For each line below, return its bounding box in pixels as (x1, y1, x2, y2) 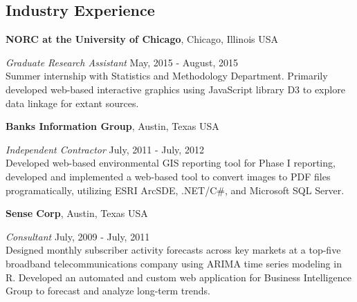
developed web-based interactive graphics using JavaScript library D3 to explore (6, 82, 345, 96)
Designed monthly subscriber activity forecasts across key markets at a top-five (6, 243, 341, 257)
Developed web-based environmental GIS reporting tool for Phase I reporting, (6, 155, 336, 170)
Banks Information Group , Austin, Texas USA (6, 119, 219, 133)
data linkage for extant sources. (6, 95, 139, 110)
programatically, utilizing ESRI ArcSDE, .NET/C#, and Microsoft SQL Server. (6, 182, 345, 197)
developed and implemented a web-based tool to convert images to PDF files (6, 169, 331, 183)
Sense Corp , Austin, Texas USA (6, 206, 148, 220)
